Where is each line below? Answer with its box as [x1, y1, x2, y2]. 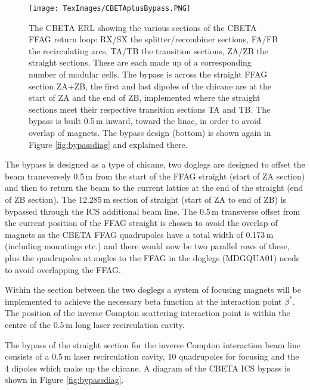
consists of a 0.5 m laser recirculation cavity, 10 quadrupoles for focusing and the [5, 350, 299, 363]
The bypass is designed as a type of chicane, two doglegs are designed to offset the [5, 158, 305, 171]
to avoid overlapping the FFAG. [5, 263, 121, 276]
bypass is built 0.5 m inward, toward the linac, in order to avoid [29, 114, 261, 127]
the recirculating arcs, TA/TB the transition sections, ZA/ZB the [29, 44, 268, 57]
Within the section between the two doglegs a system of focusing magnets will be [5, 283, 302, 296]
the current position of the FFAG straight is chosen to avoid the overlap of [5, 216, 278, 229]
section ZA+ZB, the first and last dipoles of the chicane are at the [29, 79, 271, 92]
